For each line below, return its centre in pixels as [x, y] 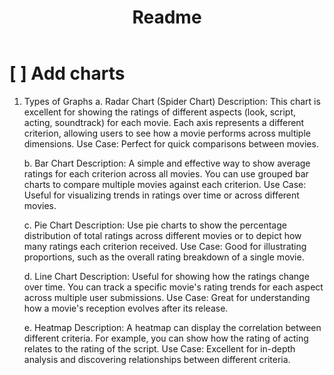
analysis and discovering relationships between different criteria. [157, 359]
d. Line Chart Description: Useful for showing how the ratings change [166, 276]
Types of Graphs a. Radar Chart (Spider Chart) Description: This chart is [172, 101]
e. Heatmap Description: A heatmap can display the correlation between [172, 327]
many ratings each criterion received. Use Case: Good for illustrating [165, 246]
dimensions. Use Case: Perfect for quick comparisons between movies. [171, 143]
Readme [167, 17]
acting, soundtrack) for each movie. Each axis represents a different [164, 122]
